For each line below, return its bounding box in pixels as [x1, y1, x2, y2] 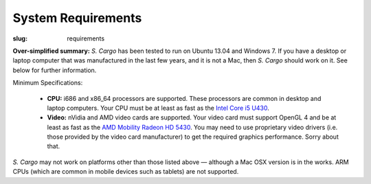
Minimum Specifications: [12, 79, 83, 87]
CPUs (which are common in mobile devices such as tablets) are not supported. [12, 168, 239, 176]
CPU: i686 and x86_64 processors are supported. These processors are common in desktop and [47, 94, 322, 102]
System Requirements [12, 10, 142, 25]
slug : [12, 34, 27, 43]
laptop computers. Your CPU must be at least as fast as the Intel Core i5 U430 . [47, 104, 269, 112]
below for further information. [12, 66, 97, 74]
